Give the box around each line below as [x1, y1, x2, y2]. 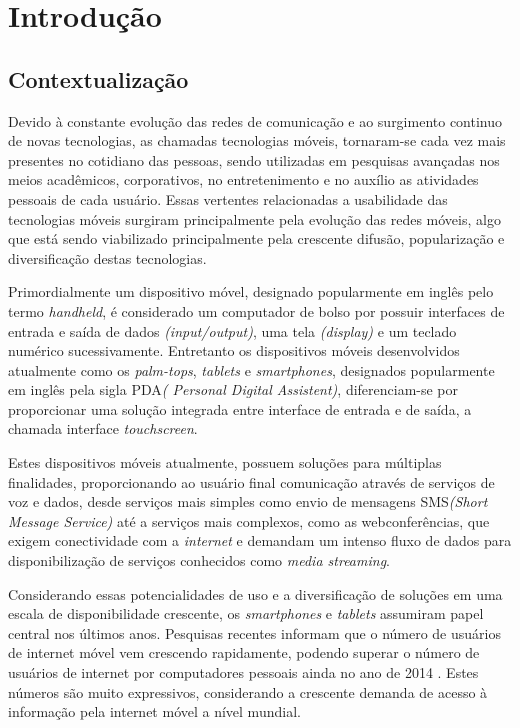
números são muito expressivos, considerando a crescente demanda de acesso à [8, 681, 488, 702]
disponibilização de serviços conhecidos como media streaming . [8, 550, 390, 571]
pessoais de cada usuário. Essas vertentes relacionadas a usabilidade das [8, 188, 448, 209]
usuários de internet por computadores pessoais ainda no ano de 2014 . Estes [8, 662, 479, 683]
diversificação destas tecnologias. [8, 247, 207, 268]
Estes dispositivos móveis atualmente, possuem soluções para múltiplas [8, 452, 442, 473]
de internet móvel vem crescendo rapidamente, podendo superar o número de [8, 642, 480, 663]
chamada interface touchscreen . [8, 418, 198, 439]
